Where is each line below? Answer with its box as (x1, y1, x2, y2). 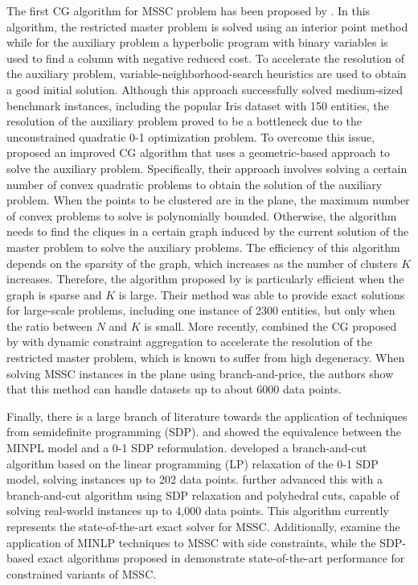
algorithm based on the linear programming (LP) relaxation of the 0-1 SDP (6, 455, 379, 472)
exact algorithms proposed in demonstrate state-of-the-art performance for (37, 550, 405, 566)
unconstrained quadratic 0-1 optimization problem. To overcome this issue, (6, 128, 375, 145)
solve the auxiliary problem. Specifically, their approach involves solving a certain (6, 159, 408, 176)
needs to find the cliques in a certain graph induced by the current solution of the (6, 223, 409, 240)
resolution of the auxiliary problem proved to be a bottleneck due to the (6, 113, 363, 130)
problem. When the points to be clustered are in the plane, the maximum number (6, 192, 410, 208)
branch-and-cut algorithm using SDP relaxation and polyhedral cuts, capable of (6, 486, 400, 503)
